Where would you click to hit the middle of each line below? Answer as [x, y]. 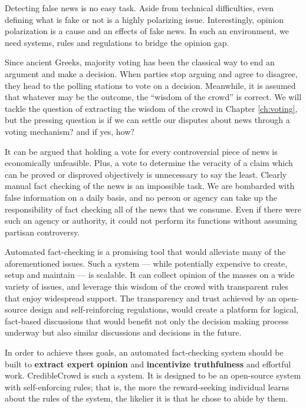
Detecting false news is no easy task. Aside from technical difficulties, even [139, 8]
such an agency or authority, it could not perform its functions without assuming [151, 220]
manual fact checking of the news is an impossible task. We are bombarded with [150, 186]
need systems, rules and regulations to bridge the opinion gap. [117, 42]
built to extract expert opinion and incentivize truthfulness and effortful [148, 364]
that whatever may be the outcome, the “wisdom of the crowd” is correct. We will [153, 97]
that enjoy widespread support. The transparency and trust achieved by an [141, 298]
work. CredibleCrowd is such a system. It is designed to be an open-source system [153, 375]
